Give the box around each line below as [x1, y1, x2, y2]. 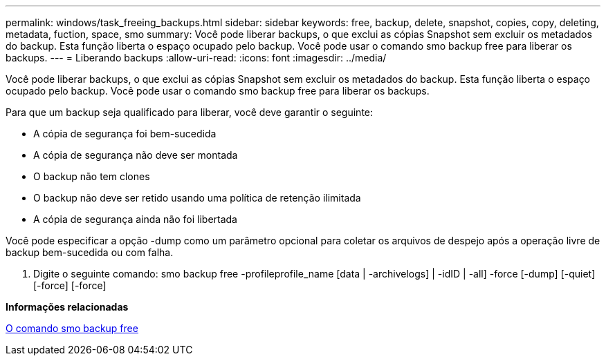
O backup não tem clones [33, 170, 150, 182]
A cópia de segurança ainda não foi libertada [33, 213, 237, 225]
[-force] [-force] [33, 280, 107, 291]
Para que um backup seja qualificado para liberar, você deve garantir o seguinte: [6, 106, 374, 118]
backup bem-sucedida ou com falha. [6, 246, 174, 258]
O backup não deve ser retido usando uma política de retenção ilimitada [33, 192, 361, 204]
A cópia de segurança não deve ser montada [33, 149, 238, 161]
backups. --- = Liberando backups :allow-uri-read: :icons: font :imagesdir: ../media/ [6, 52, 387, 64]
